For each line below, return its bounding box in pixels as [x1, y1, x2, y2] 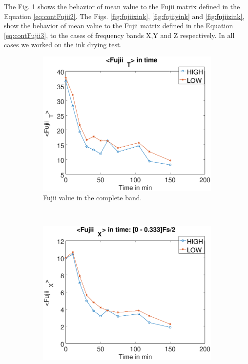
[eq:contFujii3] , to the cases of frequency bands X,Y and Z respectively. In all [4, 30, 235, 40]
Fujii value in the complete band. [43, 192, 142, 203]
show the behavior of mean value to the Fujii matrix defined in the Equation [4, 20, 233, 31]
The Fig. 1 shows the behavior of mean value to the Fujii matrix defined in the [4, 1, 240, 11]
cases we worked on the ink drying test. [4, 39, 122, 50]
